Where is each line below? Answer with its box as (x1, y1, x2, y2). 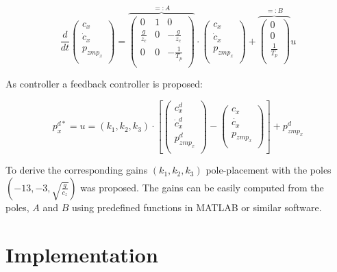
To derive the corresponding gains (5, 163, 148, 177)
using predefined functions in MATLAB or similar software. (72, 200, 322, 214)
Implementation (5, 240, 158, 268)
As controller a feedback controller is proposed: (5, 76, 203, 90)
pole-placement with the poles (205, 163, 332, 177)
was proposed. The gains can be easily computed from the (80, 180, 324, 194)
